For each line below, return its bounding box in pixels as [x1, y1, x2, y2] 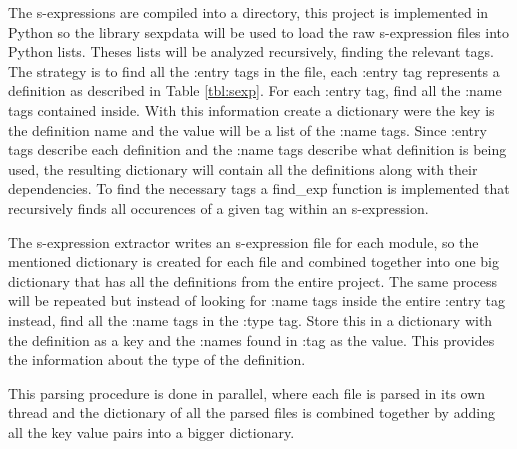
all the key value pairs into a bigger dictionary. [8, 421, 295, 442]
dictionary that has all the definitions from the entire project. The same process [8, 270, 498, 291]
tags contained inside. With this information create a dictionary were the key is [8, 99, 495, 120]
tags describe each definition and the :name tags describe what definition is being [8, 139, 507, 160]
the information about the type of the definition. [8, 349, 306, 370]
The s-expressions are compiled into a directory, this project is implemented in [8, 2, 489, 22]
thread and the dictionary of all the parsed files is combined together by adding [8, 402, 495, 423]
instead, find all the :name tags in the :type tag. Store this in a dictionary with [8, 309, 493, 330]
